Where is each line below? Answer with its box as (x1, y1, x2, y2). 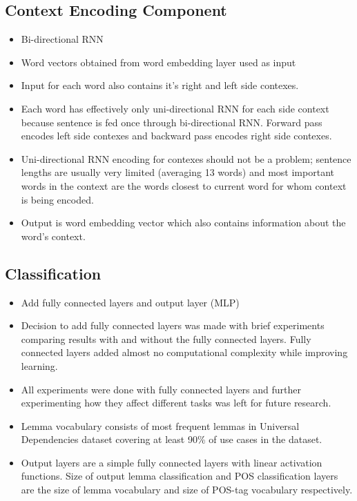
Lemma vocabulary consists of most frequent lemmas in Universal (21, 418, 300, 433)
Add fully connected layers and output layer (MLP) (21, 295, 240, 309)
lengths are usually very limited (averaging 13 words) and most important (21, 165, 334, 179)
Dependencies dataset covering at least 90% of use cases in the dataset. (21, 432, 322, 446)
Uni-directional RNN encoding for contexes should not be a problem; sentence (21, 151, 351, 166)
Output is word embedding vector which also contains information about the (21, 215, 346, 230)
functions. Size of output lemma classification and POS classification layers (21, 469, 338, 483)
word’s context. (21, 228, 86, 243)
